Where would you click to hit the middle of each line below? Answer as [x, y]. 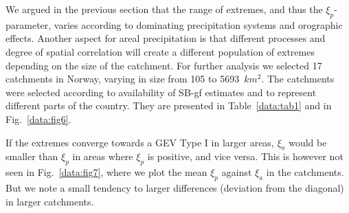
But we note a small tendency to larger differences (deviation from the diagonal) [175, 187]
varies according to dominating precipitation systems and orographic [198, 24]
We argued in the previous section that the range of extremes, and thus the [164, 9]
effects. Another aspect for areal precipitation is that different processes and [166, 38]
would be [308, 142]
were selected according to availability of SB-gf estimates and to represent [161, 92]
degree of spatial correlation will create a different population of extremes [160, 51]
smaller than [32, 156]
